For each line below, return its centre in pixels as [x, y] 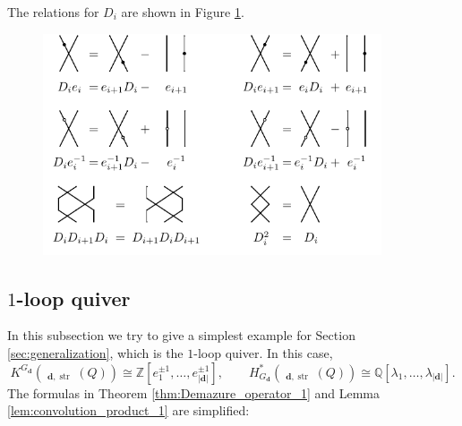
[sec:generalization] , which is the [95, 353]
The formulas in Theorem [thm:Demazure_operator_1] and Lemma [193, 392]
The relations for [53, 12]
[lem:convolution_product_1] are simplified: [128, 410]
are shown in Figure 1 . [183, 12]
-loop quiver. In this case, [263, 353]
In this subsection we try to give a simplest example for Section [181, 335]
